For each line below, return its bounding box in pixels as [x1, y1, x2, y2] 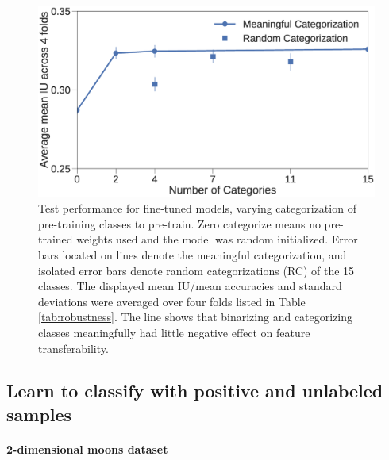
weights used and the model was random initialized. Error [76, 231, 358, 247]
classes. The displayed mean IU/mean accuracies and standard [38, 278, 342, 294]
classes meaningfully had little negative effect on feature [38, 324, 310, 340]
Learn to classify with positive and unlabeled [6, 378, 383, 403]
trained [38, 231, 73, 247]
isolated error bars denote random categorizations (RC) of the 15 [38, 262, 355, 278]
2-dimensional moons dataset [6, 440, 168, 457]
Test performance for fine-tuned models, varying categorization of [38, 200, 356, 217]
